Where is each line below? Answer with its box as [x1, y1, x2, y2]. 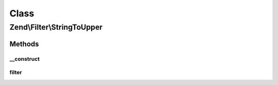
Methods [9, 39, 39, 48]
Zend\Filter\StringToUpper [9, 23, 103, 32]
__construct [9, 55, 40, 62]
